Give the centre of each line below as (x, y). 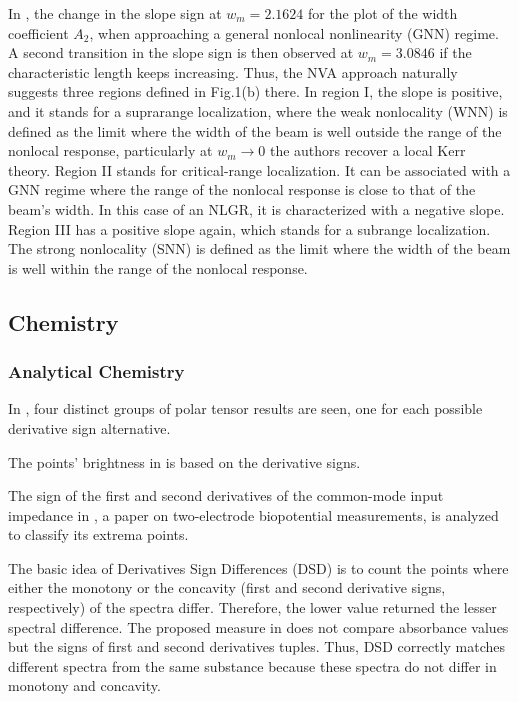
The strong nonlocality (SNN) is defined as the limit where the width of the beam (259, 248)
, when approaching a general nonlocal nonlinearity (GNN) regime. (294, 32)
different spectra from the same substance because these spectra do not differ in (252, 665)
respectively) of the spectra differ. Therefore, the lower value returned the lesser (252, 607)
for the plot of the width (382, 13)
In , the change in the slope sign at (115, 13)
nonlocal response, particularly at (110, 150)
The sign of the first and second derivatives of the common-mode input (226, 495)
